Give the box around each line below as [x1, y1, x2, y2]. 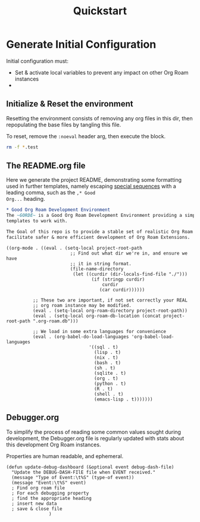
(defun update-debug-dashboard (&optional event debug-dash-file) [6, 464, 174, 470]
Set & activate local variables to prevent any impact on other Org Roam [14, 69, 189, 76]
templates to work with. [6, 218, 68, 224]
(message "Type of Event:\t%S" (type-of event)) [11, 474, 135, 480]
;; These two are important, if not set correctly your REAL [32, 297, 187, 303]
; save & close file [11, 505, 62, 512]
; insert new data [11, 501, 58, 507]
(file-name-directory [70, 266, 124, 272]
